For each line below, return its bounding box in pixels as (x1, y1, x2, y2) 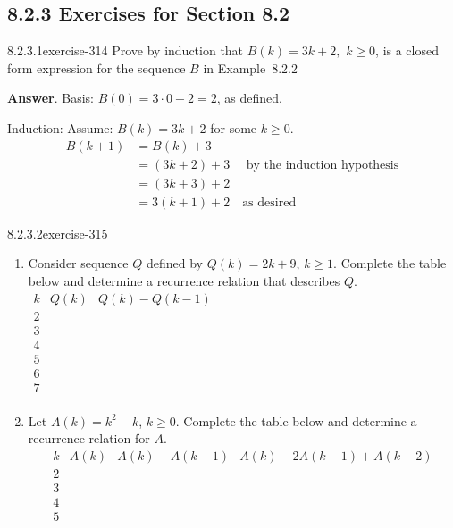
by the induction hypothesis (246, 158, 399, 172)
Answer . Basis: (7, 88, 94, 107)
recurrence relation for (28, 429, 150, 448)
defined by (146, 254, 204, 272)
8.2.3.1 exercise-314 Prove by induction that (7, 41, 244, 60)
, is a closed (375, 41, 439, 60)
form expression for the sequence (7, 58, 186, 77)
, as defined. (216, 88, 282, 107)
